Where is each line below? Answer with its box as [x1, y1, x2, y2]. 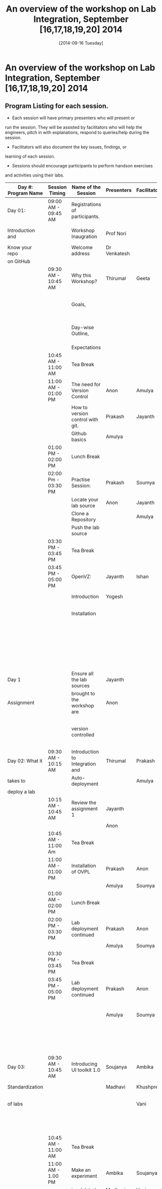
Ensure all [71, 670, 94, 677]
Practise [71, 476, 90, 483]
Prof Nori [106, 230, 127, 237]
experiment [71, 1173, 97, 1179]
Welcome [71, 244, 93, 251]
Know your [7, 244, 32, 251]
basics [71, 436, 87, 443]
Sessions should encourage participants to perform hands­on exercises [12, 162, 153, 168]
